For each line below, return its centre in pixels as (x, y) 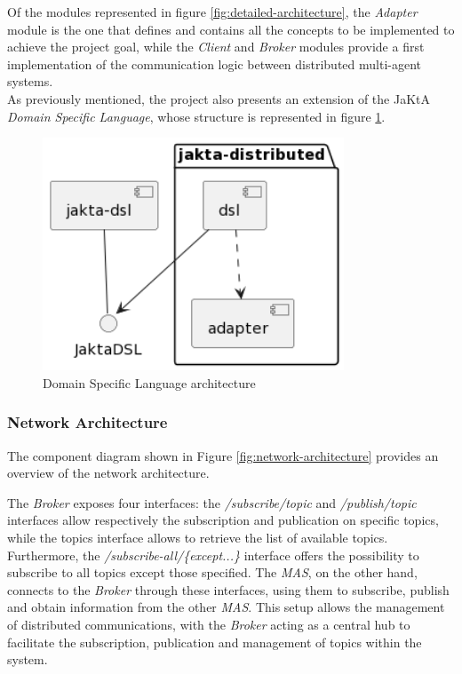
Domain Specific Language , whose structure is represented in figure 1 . (196, 116)
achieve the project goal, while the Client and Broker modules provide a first (216, 47)
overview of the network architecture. (108, 473)
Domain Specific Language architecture (149, 382)
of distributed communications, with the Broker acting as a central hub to (209, 624)
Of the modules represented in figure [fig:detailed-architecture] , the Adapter (212, 12)
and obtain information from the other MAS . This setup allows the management (226, 607)
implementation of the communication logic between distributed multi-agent (215, 63)
